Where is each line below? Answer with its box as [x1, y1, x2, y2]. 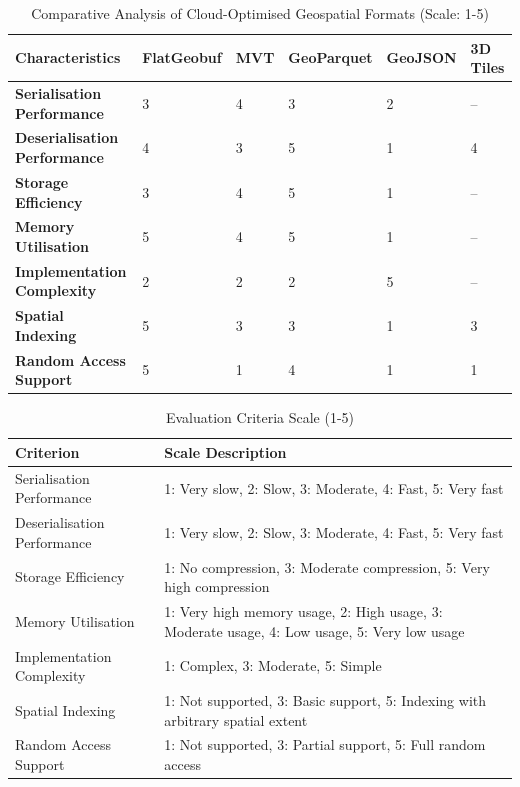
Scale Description [164, 441, 287, 462]
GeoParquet [288, 47, 373, 68]
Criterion [15, 441, 80, 462]
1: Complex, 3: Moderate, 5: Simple [164, 655, 382, 676]
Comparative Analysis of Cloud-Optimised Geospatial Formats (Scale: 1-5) [31, 3, 489, 23]
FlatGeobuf [142, 47, 222, 68]
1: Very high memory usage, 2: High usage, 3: [164, 601, 443, 622]
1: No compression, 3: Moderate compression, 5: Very [164, 556, 490, 577]
